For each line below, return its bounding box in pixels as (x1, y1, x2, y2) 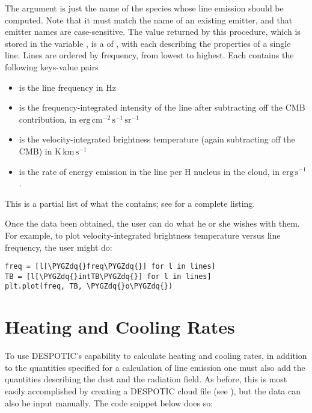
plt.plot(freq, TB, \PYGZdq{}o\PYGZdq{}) (5, 282, 173, 291)
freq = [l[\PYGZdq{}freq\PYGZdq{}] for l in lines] (5, 262, 216, 271)
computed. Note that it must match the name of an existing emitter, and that (5, 13, 293, 26)
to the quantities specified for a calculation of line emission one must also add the (5, 361, 305, 373)
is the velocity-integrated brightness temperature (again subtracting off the (19, 133, 295, 145)
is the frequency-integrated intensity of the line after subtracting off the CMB (19, 101, 305, 114)
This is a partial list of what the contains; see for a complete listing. (5, 197, 255, 209)
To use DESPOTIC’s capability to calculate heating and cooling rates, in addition (5, 349, 307, 362)
